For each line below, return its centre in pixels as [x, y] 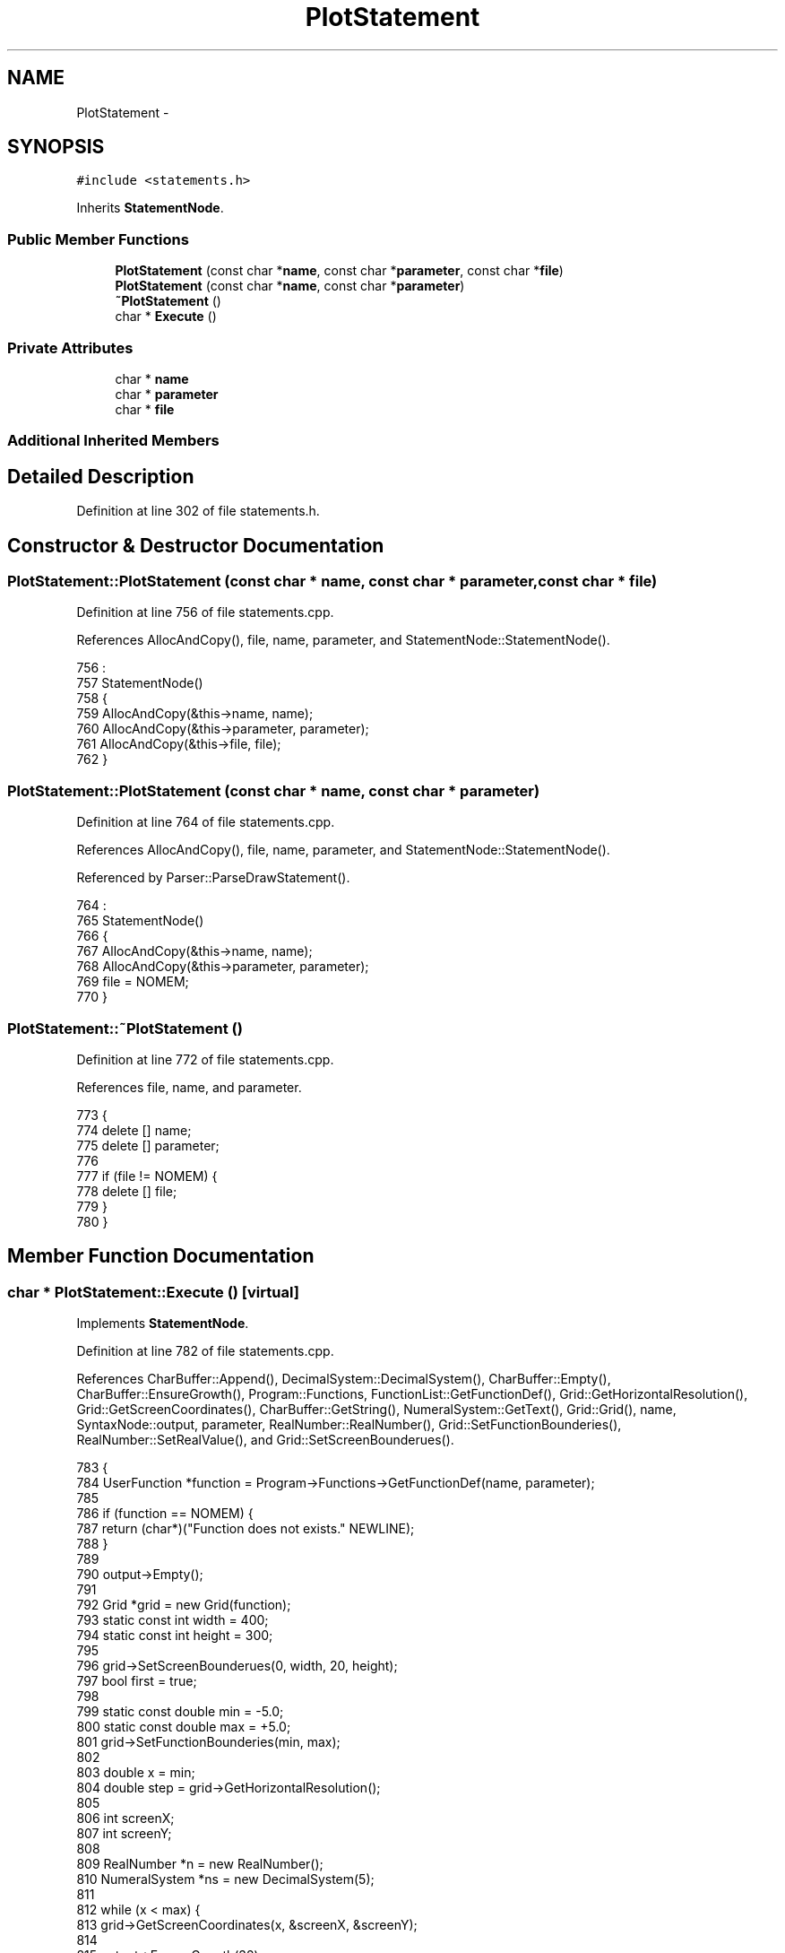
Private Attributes [70, 347]
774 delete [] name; [134, 1130]
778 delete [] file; [127, 1191]
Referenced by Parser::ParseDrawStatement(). [213, 878]
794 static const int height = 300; [175, 1636]
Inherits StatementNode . [150, 208]
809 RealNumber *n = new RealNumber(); [200, 1864]
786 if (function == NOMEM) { [165, 1514]
